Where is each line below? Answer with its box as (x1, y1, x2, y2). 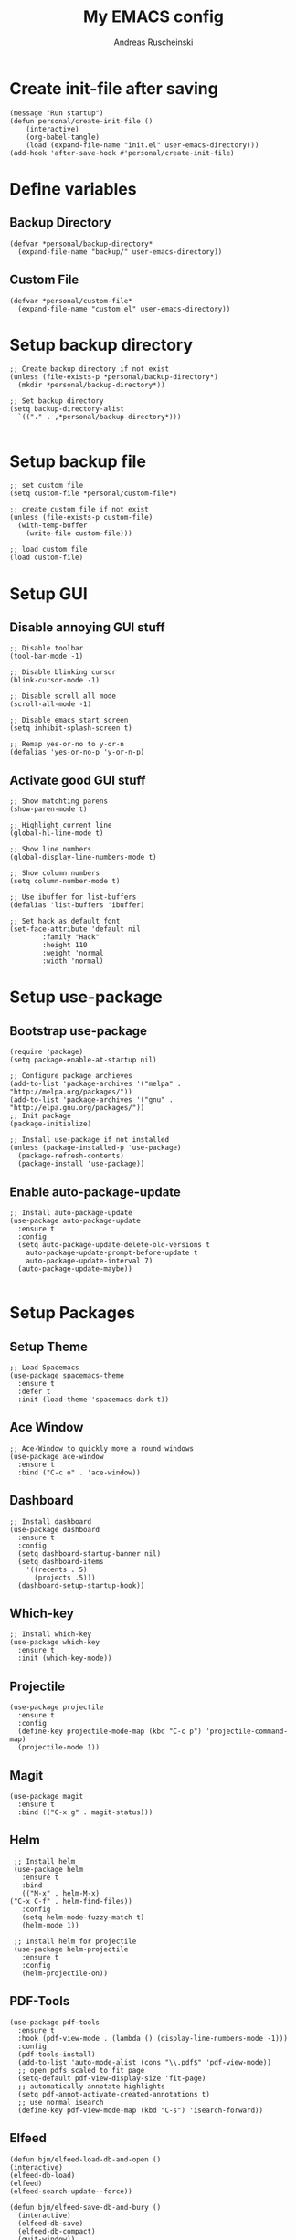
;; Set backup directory (9, 396, 104, 406)
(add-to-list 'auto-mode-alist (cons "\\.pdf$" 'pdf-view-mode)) (17, 2057, 272, 2066)
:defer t (17, 1387, 51, 1396)
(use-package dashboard (9, 1525, 100, 1534)
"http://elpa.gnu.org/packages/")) (9, 1104, 145, 1113)
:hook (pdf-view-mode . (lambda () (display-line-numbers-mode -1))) (17, 2034, 288, 2043)
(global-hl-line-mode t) (9, 829, 104, 838)
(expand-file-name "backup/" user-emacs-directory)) (17, 247, 223, 257)
